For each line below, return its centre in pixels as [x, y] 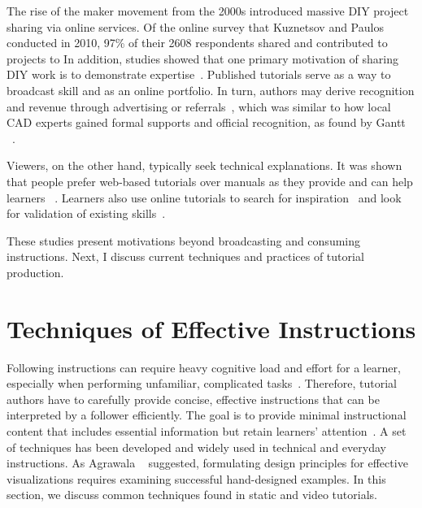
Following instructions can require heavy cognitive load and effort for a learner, [204, 367]
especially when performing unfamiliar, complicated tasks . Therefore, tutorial [202, 383]
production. [35, 272]
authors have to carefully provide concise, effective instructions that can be [193, 399]
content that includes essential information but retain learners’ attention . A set [207, 431]
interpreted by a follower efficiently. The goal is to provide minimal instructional [207, 415]
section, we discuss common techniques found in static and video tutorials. [192, 495]
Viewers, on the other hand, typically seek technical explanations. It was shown [204, 165]
